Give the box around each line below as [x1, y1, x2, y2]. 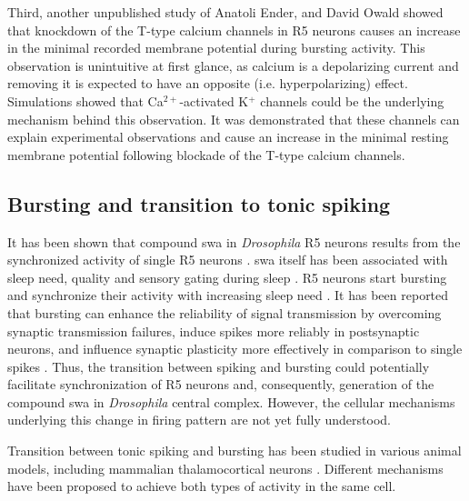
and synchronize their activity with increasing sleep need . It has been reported [7, 286, 449, 305]
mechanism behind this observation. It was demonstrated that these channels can [7, 109, 460, 128]
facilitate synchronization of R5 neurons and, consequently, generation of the [7, 375, 434, 394]
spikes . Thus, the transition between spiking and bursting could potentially [7, 356, 430, 376]
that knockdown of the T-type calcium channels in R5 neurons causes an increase [7, 20, 461, 39]
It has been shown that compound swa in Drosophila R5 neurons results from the [7, 232, 461, 251]
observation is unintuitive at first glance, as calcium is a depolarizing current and [7, 55, 459, 75]
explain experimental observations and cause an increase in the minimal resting [7, 127, 449, 146]
